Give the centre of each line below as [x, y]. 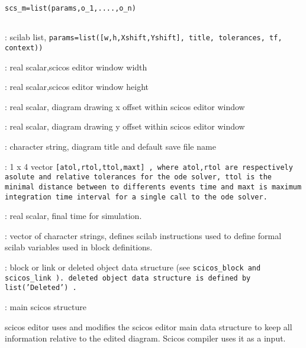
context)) [24, 48]
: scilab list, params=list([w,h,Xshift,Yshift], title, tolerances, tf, [144, 37]
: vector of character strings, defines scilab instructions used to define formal [143, 235]
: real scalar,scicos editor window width [76, 67]
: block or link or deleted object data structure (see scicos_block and [133, 267]
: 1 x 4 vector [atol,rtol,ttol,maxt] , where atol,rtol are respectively [149, 166]
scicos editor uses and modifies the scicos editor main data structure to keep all [149, 326]
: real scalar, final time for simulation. [73, 216]
